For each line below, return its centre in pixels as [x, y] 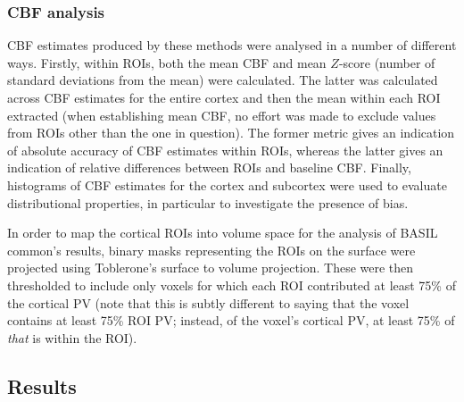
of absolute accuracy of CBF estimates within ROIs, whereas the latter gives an [225, 150]
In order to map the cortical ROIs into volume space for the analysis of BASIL [223, 233]
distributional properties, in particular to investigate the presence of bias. [208, 202]
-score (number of [387, 62]
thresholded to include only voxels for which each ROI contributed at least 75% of [232, 285]
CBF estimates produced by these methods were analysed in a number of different [232, 45]
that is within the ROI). [72, 337]
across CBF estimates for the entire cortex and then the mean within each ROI [224, 97]
